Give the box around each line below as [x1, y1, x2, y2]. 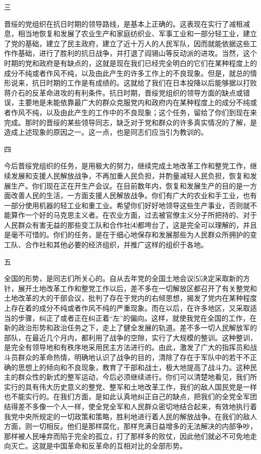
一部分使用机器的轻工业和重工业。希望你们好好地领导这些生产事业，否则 [4, 200, 243, 210]
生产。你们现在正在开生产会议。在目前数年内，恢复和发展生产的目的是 [11, 180, 243, 191]
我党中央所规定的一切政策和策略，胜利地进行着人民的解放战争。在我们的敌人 [4, 411, 257, 421]
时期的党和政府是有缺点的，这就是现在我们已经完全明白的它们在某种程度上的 [4, 57, 257, 68]
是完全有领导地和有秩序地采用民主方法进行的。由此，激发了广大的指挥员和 [4, 342, 250, 352]
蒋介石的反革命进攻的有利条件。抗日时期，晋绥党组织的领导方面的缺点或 [4, 87, 243, 98]
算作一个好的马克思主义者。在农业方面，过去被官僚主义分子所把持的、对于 [11, 210, 257, 220]
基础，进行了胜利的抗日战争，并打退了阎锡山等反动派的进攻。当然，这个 [18, 48, 257, 58]
